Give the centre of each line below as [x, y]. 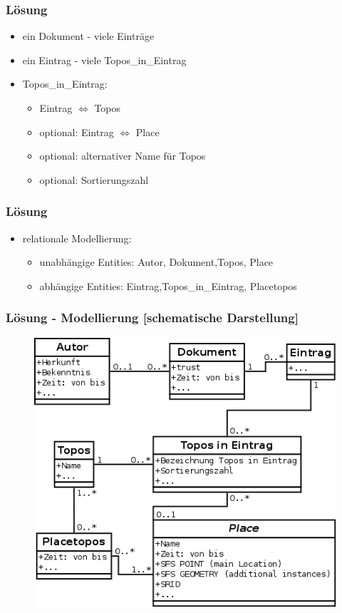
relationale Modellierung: [77, 238]
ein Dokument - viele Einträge [88, 36]
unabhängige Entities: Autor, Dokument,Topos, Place [156, 262]
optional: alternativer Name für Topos [123, 156]
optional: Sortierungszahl [94, 179]
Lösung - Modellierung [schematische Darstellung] [152, 318]
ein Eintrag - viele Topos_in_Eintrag [104, 60]
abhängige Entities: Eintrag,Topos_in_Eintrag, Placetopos [168, 285]
